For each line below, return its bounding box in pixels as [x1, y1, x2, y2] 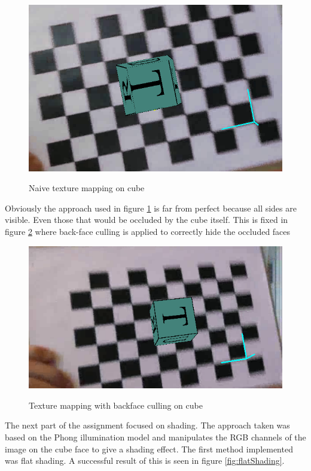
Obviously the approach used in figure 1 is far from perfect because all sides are [5, 201, 297, 214]
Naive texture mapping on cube [29, 182, 145, 194]
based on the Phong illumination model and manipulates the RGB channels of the [5, 430, 306, 443]
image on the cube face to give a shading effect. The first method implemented [5, 442, 293, 455]
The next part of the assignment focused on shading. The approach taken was [5, 419, 290, 431]
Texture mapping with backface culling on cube [29, 398, 203, 411]
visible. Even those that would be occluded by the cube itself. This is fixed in [5, 213, 288, 226]
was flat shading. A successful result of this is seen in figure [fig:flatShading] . [5, 454, 285, 467]
